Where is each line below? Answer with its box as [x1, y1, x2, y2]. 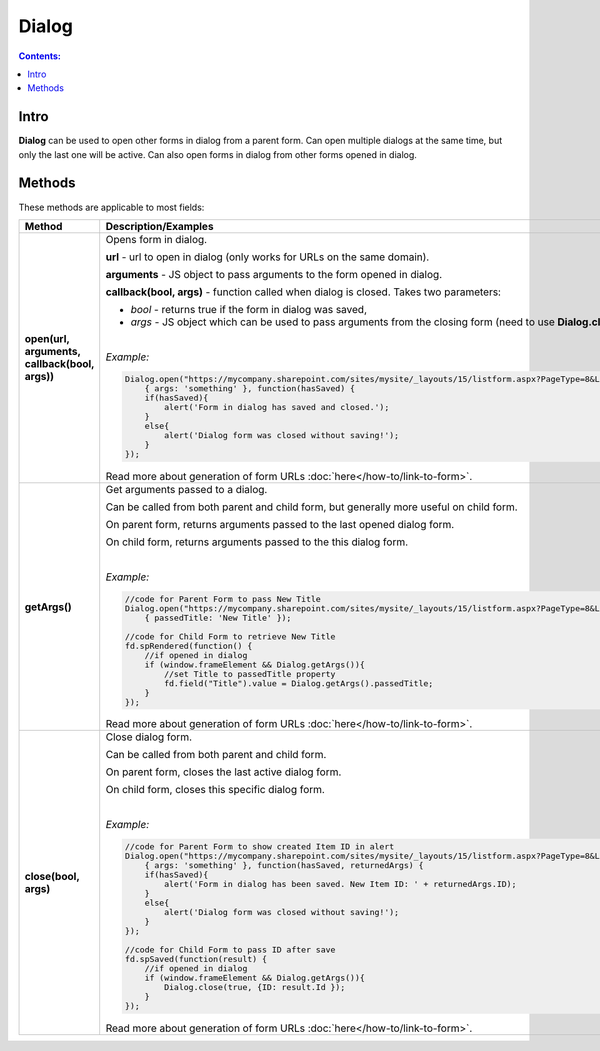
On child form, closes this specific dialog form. [105, 783, 325, 797]
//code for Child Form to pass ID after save [125, 945, 336, 955]
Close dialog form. [105, 730, 192, 744]
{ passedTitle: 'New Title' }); [144, 612, 292, 623]
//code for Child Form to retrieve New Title [125, 631, 336, 642]
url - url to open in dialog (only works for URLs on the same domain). [105, 250, 430, 264]
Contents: [18, 50, 62, 62]
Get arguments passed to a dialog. [105, 482, 268, 496]
